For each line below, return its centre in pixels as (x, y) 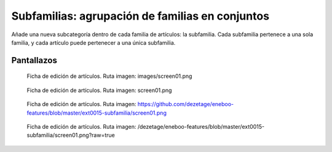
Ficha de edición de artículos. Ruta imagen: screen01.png (99, 90)
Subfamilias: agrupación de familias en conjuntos (140, 16)
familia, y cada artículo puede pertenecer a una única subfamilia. (93, 42)
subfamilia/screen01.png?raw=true (71, 135)
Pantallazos (34, 60)
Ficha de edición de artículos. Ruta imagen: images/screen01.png (109, 76)
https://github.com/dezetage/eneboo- (186, 104)
